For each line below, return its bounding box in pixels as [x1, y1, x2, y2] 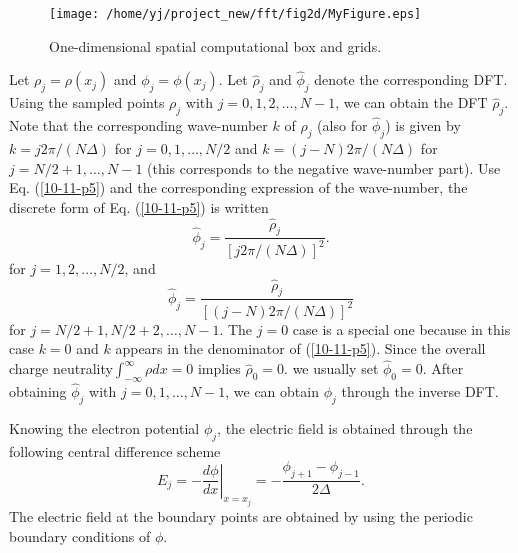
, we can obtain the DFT [335, 92, 488, 113]
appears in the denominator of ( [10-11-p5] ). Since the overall [115, 338, 486, 359]
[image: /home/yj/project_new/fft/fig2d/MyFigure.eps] [49, 7, 422, 21]
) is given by [385, 115, 461, 136]
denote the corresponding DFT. [314, 69, 508, 90]
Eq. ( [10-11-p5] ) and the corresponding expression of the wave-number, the [9, 177, 468, 198]
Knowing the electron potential [9, 418, 200, 439]
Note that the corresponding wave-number [9, 115, 268, 136]
